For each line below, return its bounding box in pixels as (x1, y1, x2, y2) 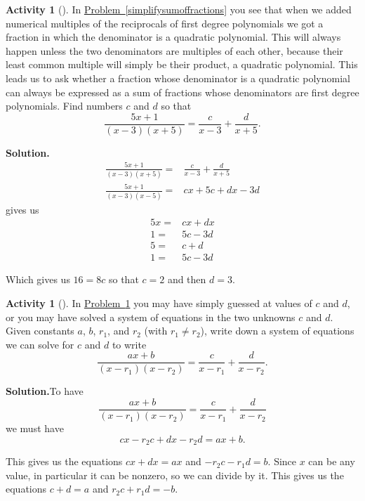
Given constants (6, 323, 74, 338)
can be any (308, 454, 355, 469)
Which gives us (6, 272, 70, 287)
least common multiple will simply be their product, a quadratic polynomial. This (6, 57, 358, 72)
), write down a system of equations (200, 323, 354, 338)
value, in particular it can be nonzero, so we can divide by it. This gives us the (6, 467, 344, 482)
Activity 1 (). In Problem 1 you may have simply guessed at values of (6, 296, 312, 311)
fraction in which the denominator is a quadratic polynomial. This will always (6, 30, 341, 44)
